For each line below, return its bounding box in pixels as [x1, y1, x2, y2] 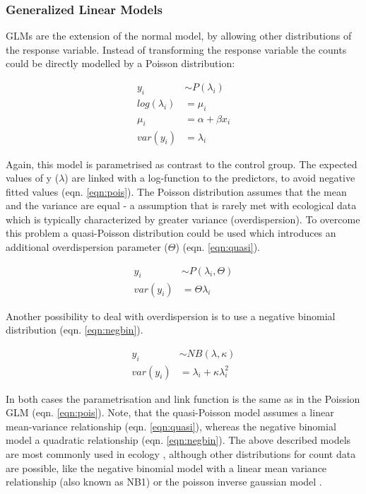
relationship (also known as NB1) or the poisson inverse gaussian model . [6, 474, 322, 489]
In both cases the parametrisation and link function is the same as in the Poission [6, 391, 360, 406]
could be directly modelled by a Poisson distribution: [6, 56, 235, 71]
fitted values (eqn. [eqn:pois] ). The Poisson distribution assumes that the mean [6, 184, 347, 199]
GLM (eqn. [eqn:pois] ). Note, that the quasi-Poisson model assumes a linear [6, 405, 334, 420]
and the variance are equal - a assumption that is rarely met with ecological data [6, 198, 357, 213]
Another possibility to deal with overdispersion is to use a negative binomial [6, 308, 336, 323]
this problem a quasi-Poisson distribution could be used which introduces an [6, 225, 336, 240]
